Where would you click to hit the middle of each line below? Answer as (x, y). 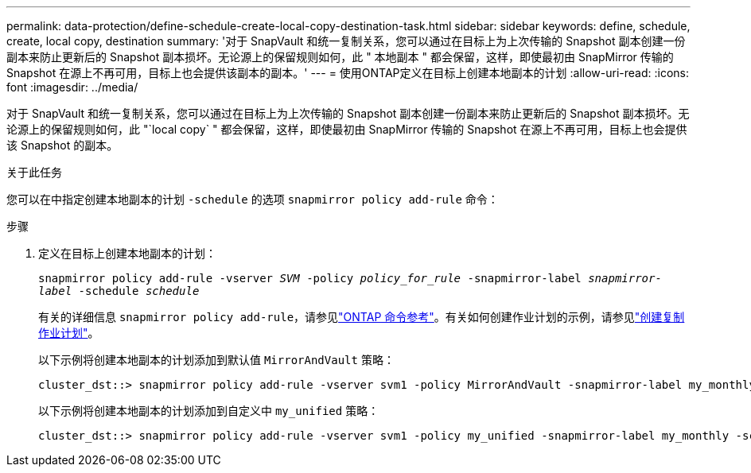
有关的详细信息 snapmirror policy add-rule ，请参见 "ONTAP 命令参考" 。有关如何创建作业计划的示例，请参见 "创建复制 (362, 317)
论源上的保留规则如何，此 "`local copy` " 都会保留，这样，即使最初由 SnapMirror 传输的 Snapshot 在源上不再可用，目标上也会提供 (347, 129)
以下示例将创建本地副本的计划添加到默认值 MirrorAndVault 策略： (216, 360)
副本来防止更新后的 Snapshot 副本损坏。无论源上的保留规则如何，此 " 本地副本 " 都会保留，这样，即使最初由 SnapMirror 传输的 (340, 57)
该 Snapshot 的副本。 (62, 145)
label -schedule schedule (119, 291)
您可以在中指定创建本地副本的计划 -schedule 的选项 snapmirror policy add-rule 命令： (253, 199)
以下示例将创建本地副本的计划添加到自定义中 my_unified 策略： (209, 411)
